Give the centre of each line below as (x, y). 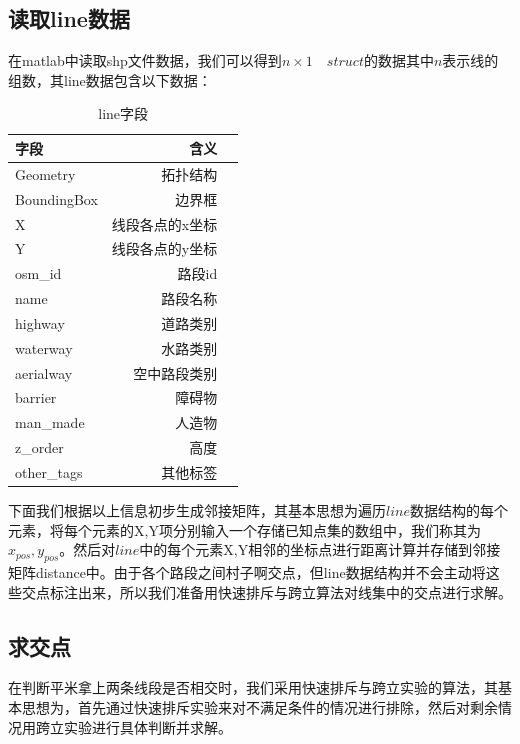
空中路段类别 (175, 372)
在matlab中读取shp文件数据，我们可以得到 (145, 60)
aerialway (44, 372)
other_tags (49, 471)
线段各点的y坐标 (164, 248)
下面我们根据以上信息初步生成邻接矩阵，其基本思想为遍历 (197, 510)
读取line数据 (69, 18)
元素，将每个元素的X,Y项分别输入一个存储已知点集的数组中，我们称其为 (244, 529)
